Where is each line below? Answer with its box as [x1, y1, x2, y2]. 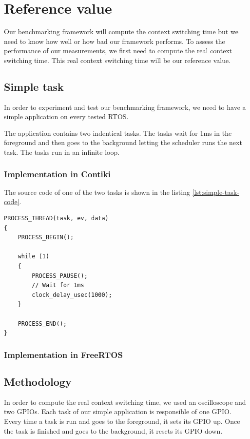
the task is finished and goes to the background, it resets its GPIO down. [4, 425, 223, 436]
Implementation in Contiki [4, 167, 111, 180]
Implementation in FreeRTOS [4, 348, 123, 360]
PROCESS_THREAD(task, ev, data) [4, 215, 109, 222]
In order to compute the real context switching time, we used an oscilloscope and [4, 397, 246, 407]
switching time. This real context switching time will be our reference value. [4, 55, 231, 65]
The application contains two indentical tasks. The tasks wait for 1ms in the [4, 127, 232, 138]
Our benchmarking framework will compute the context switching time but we [4, 26, 238, 37]
